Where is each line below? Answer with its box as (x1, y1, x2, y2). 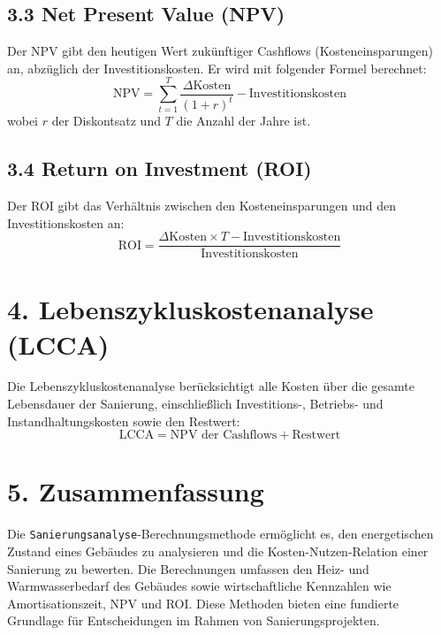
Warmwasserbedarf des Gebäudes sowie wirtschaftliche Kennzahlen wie (7, 577, 392, 595)
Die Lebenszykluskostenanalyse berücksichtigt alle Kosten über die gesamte (7, 377, 415, 395)
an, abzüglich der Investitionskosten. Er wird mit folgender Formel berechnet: (7, 58, 427, 77)
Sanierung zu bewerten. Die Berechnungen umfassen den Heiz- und (7, 559, 369, 578)
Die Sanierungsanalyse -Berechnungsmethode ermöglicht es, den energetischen (7, 524, 434, 543)
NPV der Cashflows (170, 429, 278, 442)
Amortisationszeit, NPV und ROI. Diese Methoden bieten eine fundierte (7, 593, 399, 612)
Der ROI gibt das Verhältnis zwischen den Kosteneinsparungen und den (7, 195, 396, 214)
